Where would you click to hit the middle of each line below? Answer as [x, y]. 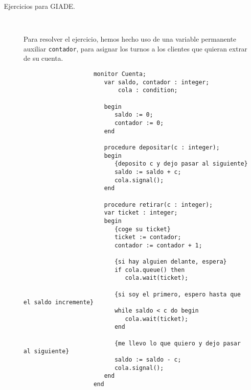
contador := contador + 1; [159, 245]
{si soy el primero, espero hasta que [178, 294]
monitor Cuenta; [120, 74]
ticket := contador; [148, 237]
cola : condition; [148, 90]
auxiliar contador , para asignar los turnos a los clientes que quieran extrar [136, 48]
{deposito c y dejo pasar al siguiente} [181, 164]
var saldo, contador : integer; [157, 82]
